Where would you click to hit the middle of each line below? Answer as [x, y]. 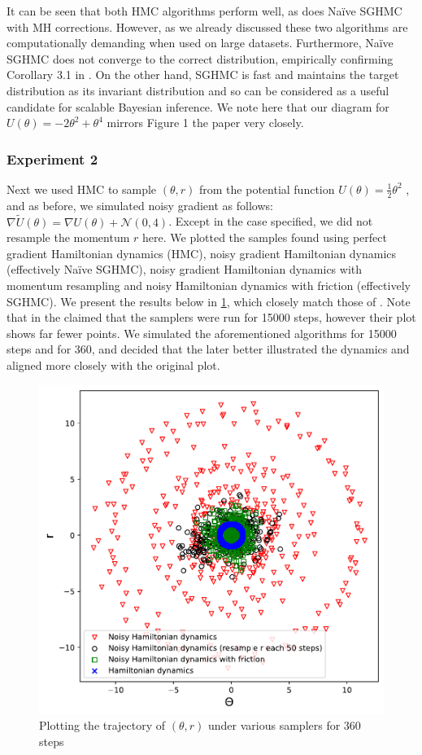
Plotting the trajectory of [102, 725]
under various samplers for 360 [285, 725]
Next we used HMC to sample [82, 189]
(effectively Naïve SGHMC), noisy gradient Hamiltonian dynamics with [185, 269]
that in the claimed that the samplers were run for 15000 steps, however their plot [211, 317]
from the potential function [267, 189]
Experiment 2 [52, 158]
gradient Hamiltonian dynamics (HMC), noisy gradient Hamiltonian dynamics [202, 253]
